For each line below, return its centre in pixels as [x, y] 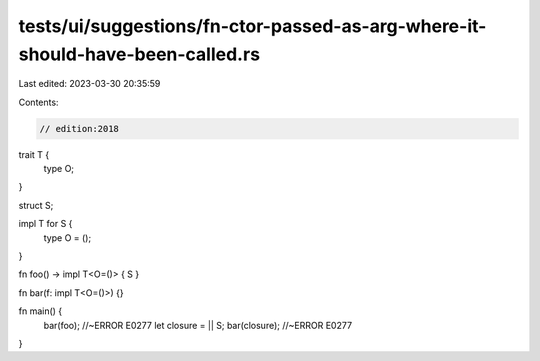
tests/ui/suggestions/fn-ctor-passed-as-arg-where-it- [252, 26]
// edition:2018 [79, 128]
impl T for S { [45, 224]
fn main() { [40, 311]
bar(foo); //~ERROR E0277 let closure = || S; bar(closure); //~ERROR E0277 [198, 325]
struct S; [36, 205]
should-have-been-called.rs [139, 54]
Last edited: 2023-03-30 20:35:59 [89, 84]
